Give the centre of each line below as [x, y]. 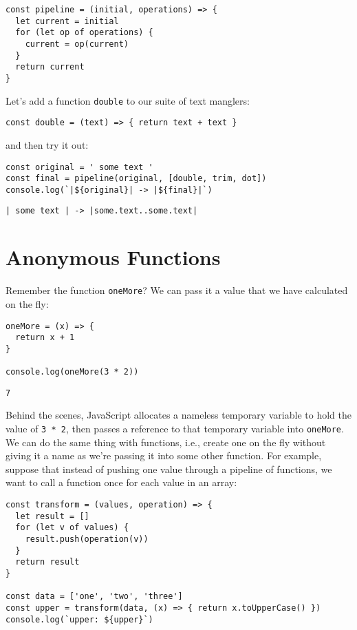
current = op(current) [77, 44]
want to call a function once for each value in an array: [121, 482]
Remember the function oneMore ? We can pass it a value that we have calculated [177, 290]
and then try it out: [47, 144]
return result [47, 562]
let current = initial [67, 21]
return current [50, 67]
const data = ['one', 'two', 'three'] [94, 597]
